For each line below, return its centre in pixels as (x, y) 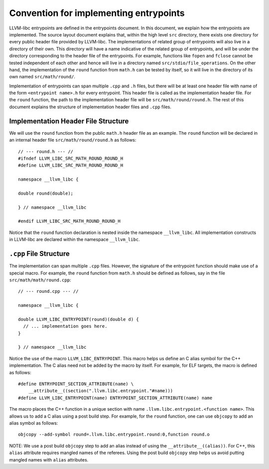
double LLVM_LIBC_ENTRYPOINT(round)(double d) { (78, 319)
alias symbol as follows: (34, 423)
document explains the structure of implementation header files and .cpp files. (90, 107)
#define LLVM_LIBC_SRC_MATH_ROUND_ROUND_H (71, 165)
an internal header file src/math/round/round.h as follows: (73, 140)
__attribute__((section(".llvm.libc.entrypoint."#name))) (101, 391)
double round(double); (46, 193)
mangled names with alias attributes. (49, 460)
